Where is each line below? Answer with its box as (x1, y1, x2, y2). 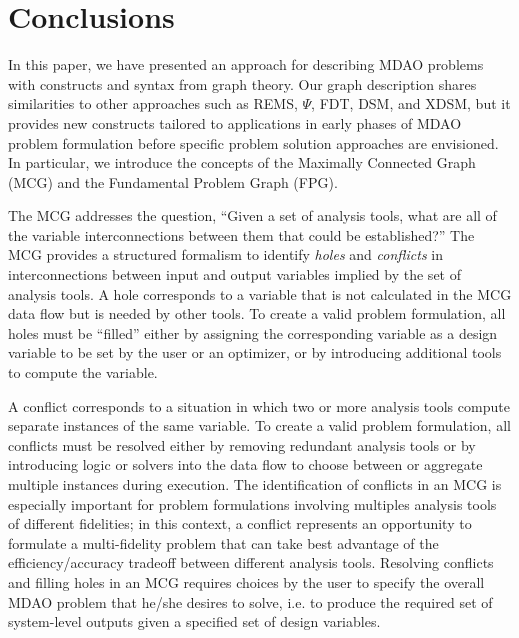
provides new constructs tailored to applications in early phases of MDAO (8, 112, 462, 133)
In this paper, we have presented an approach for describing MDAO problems (8, 54, 484, 75)
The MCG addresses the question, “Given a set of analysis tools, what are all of (8, 205, 497, 226)
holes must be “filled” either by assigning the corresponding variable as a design (8, 322, 498, 343)
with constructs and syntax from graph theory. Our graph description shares (8, 73, 477, 94)
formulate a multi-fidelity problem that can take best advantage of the (8, 532, 439, 553)
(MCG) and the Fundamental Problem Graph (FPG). (8, 171, 338, 192)
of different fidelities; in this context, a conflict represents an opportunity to (8, 513, 472, 534)
